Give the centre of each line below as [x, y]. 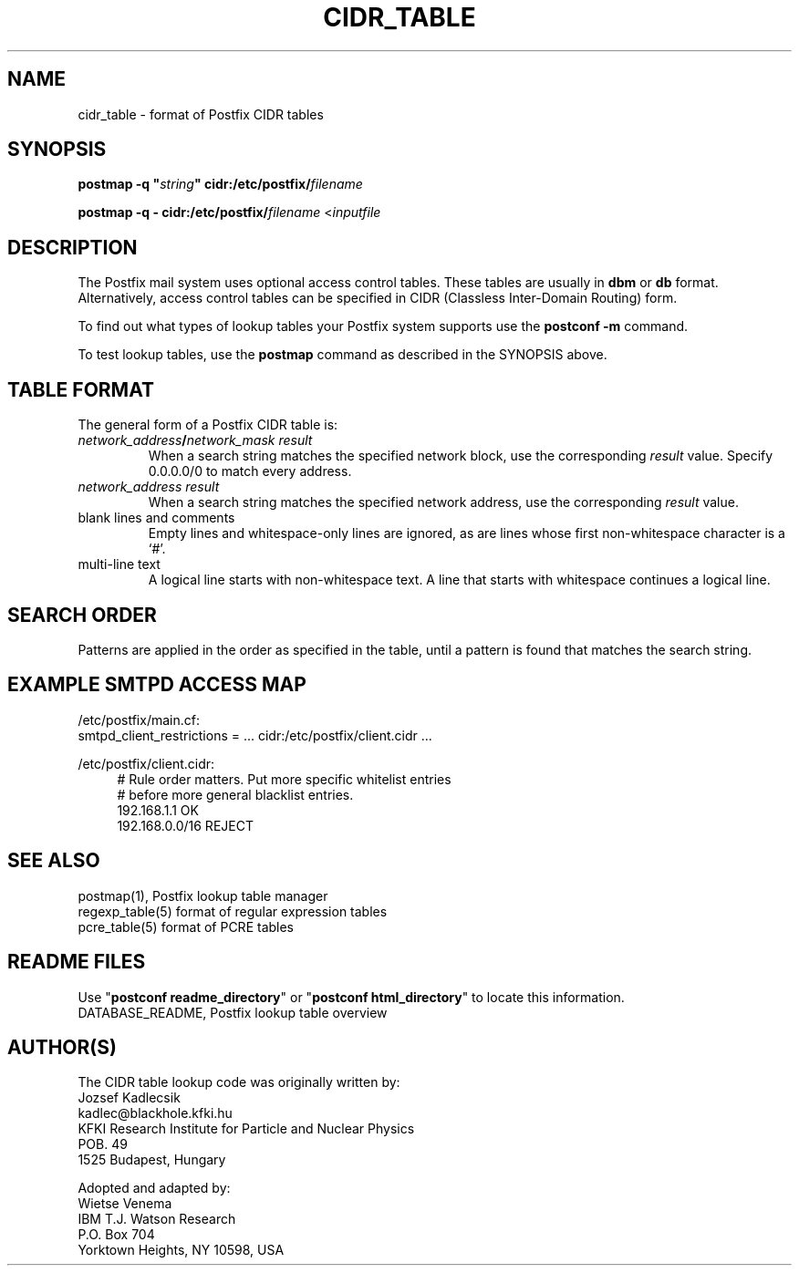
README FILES [77, 962]
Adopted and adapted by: [154, 1188]
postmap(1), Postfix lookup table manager [203, 895]
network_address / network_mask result [195, 440]
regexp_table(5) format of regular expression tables [233, 911]
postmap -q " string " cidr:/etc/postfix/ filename [220, 184]
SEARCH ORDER [82, 615]
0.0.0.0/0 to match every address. [250, 471]
